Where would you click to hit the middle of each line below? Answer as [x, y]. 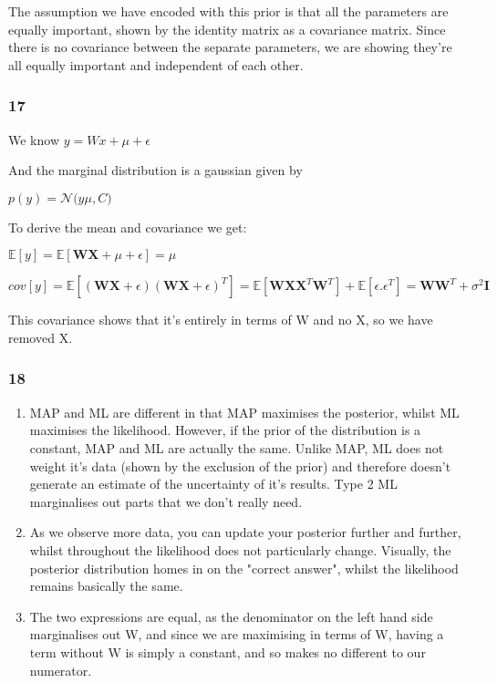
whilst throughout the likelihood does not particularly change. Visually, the [240, 549]
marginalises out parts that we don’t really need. [166, 501]
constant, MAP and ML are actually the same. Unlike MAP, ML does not [237, 447]
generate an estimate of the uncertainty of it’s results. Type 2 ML [213, 484]
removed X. [41, 337]
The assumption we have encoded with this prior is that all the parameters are [228, 11]
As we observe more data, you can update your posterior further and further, [245, 532]
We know [34, 139]
